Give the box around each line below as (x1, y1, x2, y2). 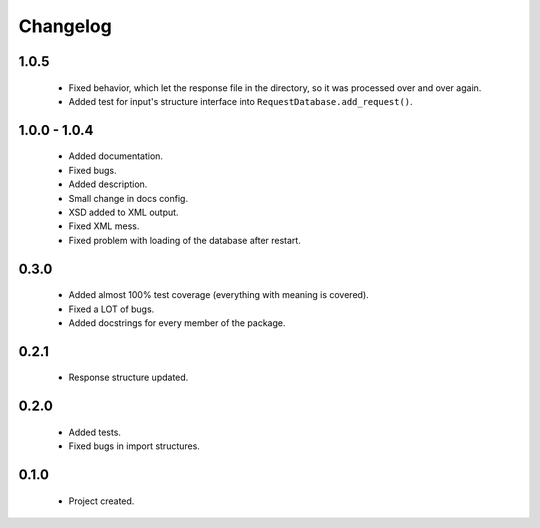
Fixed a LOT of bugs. (68, 303, 155, 315)
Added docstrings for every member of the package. (68, 316, 286, 329)
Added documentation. (68, 150, 164, 162)
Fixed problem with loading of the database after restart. (68, 234, 302, 246)
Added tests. (68, 426, 122, 438)
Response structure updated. (68, 371, 189, 384)
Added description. (68, 178, 148, 190)
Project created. (68, 495, 135, 507)
